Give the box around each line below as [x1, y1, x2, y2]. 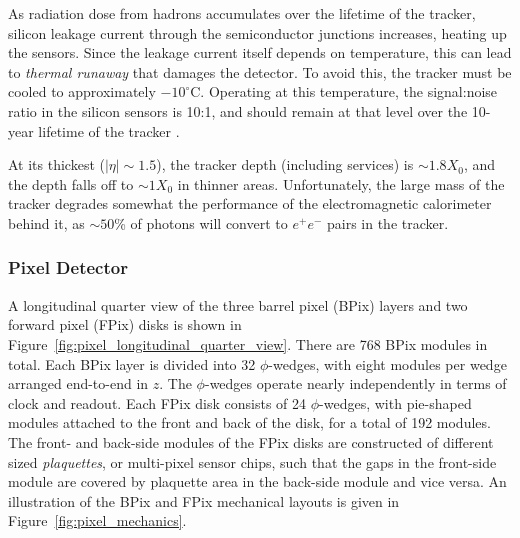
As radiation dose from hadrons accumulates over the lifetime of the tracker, [8, 3, 476, 23]
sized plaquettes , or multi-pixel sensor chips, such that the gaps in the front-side [8, 451, 497, 472]
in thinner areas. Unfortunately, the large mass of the [177, 173, 505, 194]
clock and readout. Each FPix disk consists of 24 [8, 392, 307, 413]
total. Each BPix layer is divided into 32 [8, 353, 256, 374]
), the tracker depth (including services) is [156, 154, 414, 175]
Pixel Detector [8, 255, 128, 280]
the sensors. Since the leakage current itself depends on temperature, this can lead [8, 42, 512, 63]
